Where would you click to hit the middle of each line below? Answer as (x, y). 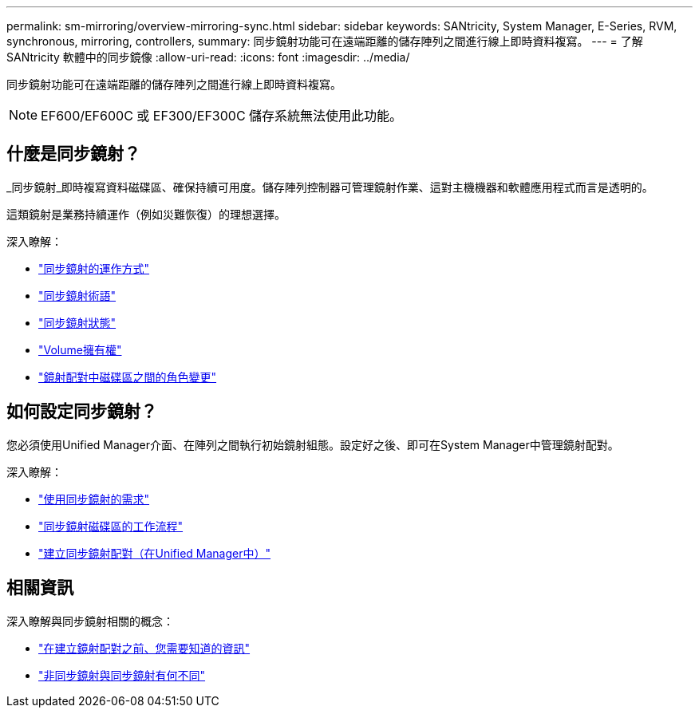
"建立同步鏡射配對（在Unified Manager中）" (155, 553)
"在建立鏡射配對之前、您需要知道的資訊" (144, 648)
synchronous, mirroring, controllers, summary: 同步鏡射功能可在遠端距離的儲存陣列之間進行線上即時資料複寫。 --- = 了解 (325, 41)
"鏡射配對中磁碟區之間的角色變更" (128, 377)
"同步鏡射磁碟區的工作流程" (111, 526)
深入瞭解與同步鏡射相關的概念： (90, 621)
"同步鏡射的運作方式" (94, 268)
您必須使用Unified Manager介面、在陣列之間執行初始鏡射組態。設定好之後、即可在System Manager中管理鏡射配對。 (313, 444)
